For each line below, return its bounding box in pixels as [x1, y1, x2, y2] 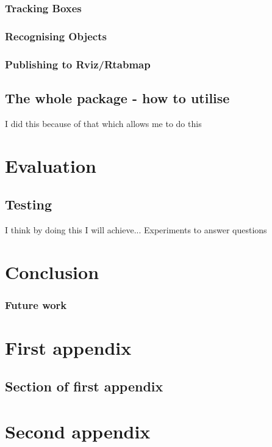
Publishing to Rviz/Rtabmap [5, 56, 151, 71]
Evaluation [5, 153, 96, 178]
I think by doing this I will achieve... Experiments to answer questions [5, 223, 267, 236]
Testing [5, 195, 52, 214]
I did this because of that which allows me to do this [5, 117, 202, 129]
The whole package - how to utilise [5, 88, 230, 107]
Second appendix [5, 419, 151, 444]
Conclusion [5, 259, 99, 284]
